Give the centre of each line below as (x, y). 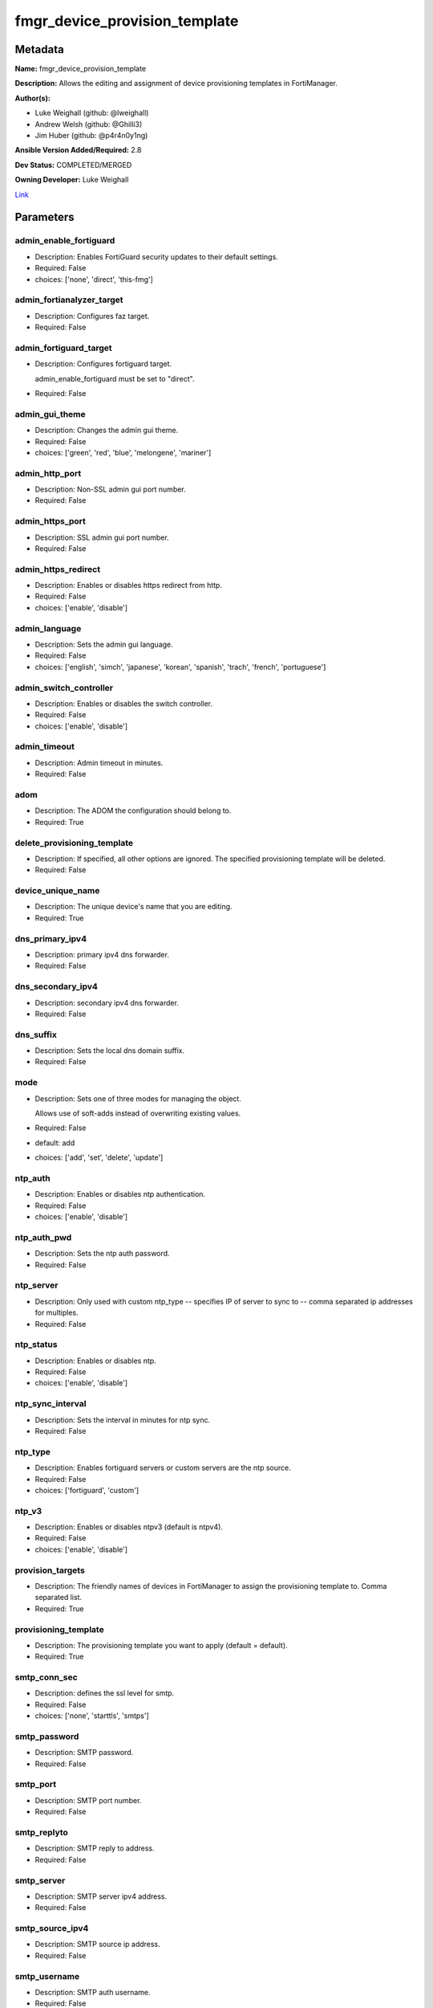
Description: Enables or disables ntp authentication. (120, 1194)
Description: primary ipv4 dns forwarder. (102, 954)
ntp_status (36, 1345)
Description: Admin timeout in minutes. (99, 762)
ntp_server (37, 1285)
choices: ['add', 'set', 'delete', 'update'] (99, 1157)
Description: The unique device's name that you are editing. (134, 907)
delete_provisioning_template (74, 843)
